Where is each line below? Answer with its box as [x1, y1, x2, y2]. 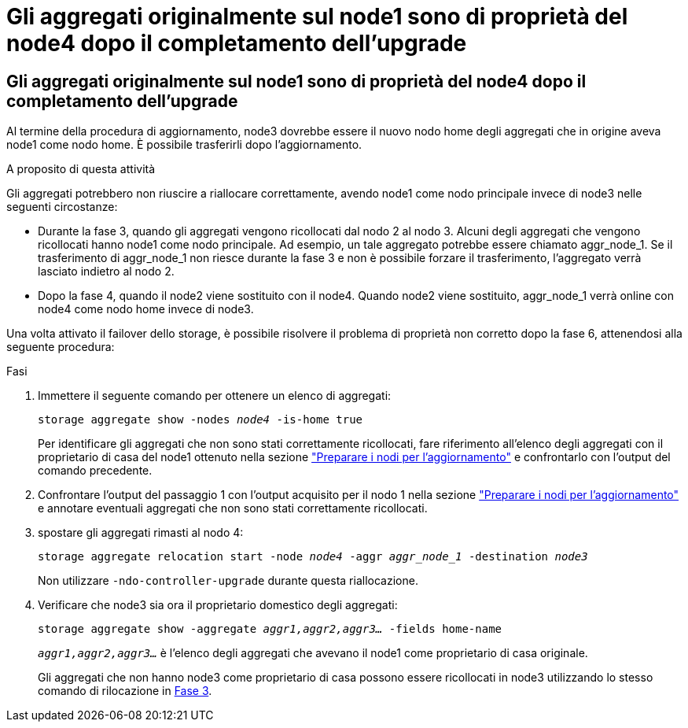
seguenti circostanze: [6, 200, 118, 214]
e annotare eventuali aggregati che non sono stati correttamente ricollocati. [38, 501, 428, 516]
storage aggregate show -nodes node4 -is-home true [38, 413, 363, 427]
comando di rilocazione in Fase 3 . [38, 684, 212, 698]
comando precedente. [38, 464, 153, 478]
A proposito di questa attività [6, 162, 156, 176]
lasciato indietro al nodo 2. [38, 264, 175, 279]
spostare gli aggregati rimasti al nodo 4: [38, 526, 244, 540]
